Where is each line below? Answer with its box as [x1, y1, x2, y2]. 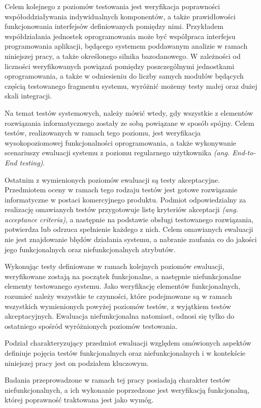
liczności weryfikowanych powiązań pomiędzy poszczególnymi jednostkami [5, 60, 235, 71]
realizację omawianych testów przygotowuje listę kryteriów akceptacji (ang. [5, 204, 238, 215]
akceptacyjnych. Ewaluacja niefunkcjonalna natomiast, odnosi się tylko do [5, 311, 235, 321]
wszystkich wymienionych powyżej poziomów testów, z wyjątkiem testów [5, 300, 231, 311]
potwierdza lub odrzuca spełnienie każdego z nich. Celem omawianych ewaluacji [5, 224, 253, 234]
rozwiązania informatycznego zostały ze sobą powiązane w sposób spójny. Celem [5, 117, 254, 128]
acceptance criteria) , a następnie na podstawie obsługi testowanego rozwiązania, [5, 214, 254, 224]
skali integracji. [5, 90, 52, 101]
